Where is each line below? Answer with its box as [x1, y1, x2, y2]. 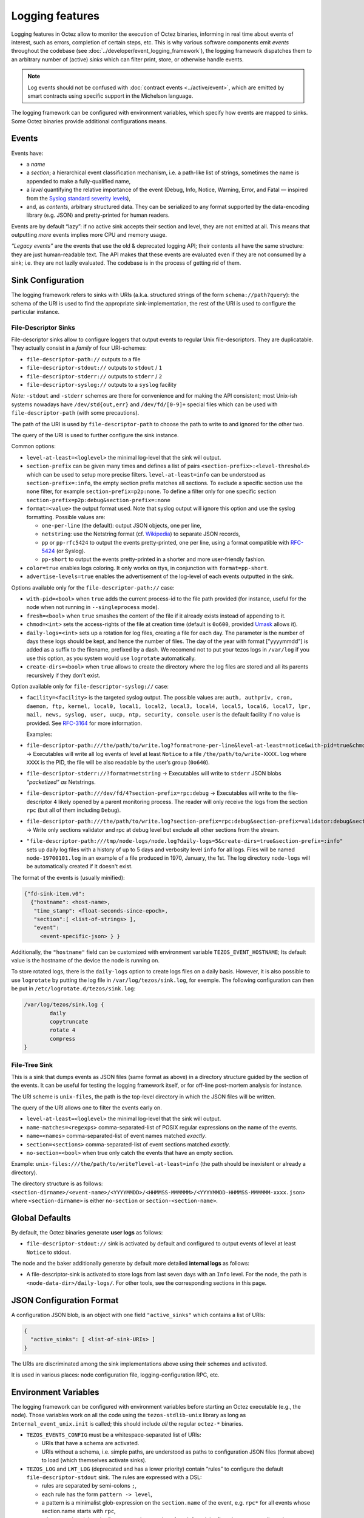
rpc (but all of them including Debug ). [26, 806, 121, 814]
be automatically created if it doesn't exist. [26, 863, 133, 870]
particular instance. [11, 308, 60, 315]
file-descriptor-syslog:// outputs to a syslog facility [26, 381, 177, 389]
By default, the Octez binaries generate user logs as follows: [11, 1228, 163, 1236]
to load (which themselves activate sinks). [41, 1457, 147, 1464]
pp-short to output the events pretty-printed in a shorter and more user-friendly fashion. [41, 556, 266, 563]
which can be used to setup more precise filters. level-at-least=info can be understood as [26, 471, 266, 478]
